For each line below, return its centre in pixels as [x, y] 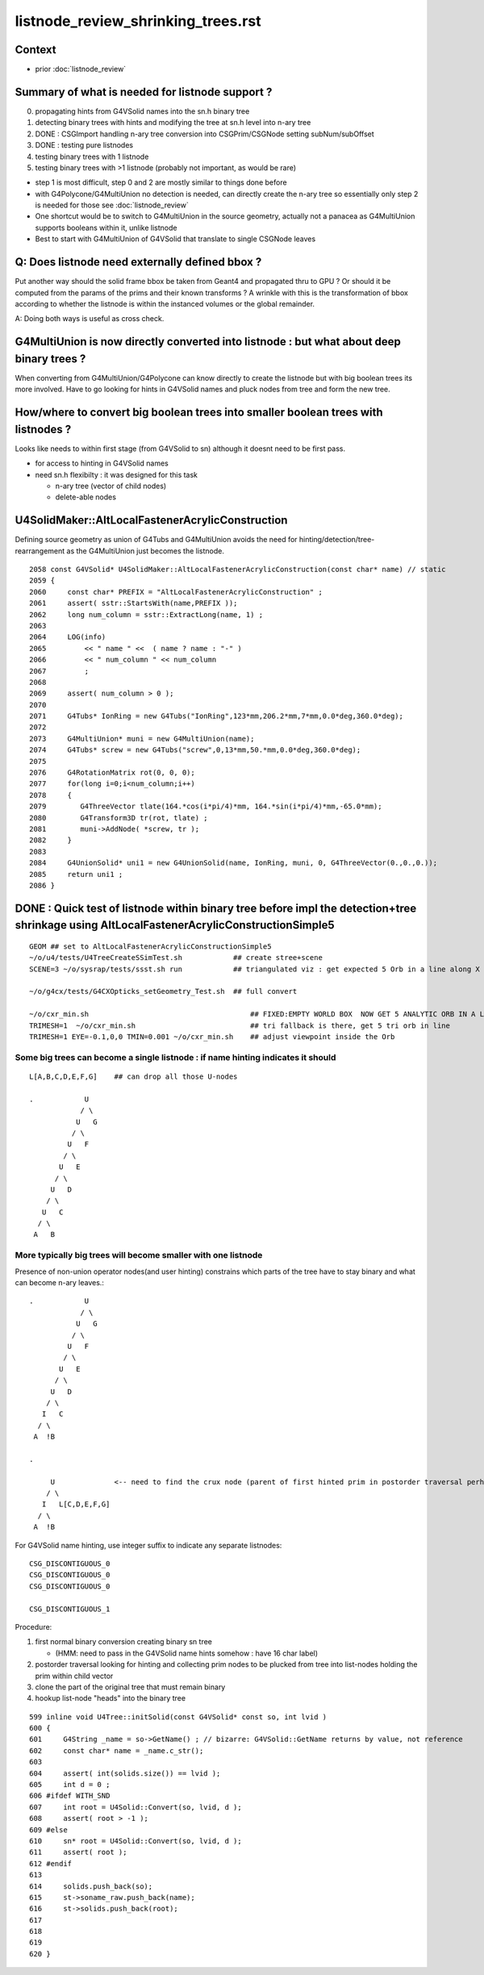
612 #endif [51, 1863]
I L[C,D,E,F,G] [76, 1504]
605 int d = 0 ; [70, 1785]
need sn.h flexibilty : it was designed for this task [116, 474]
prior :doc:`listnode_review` [81, 69]
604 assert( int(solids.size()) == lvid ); [125, 1773]
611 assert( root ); [78, 1852]
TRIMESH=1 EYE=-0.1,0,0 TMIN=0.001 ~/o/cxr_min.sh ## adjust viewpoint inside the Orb [212, 1037]
